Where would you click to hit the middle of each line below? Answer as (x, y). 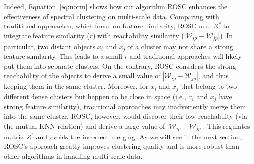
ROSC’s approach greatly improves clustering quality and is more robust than (122, 146)
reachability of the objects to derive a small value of (82, 75)
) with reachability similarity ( (138, 35)
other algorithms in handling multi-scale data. (73, 155)
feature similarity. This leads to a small (63, 56)
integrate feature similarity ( (47, 35)
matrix (14, 136)
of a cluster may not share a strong (180, 46)
